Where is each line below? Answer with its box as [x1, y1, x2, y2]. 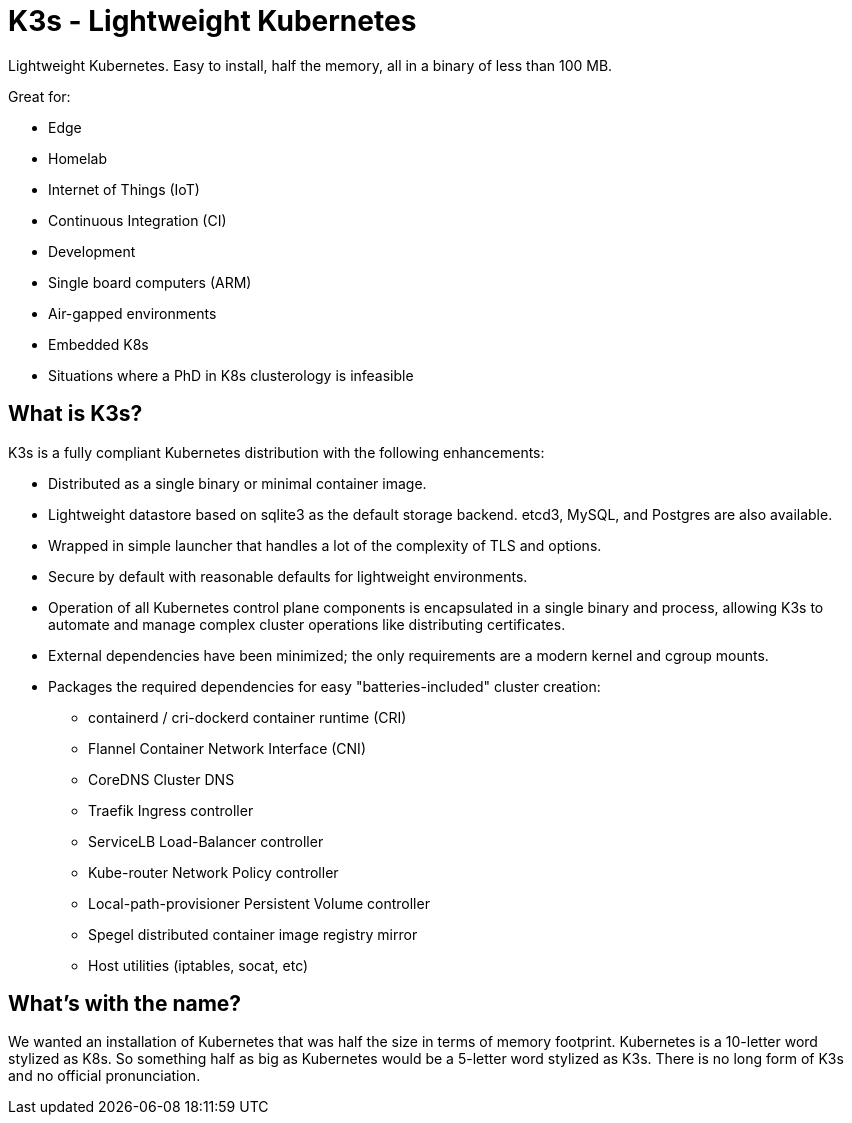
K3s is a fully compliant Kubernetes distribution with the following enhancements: [8, 443, 545, 461]
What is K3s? [8, 401, 143, 427]
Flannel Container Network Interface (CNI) [88, 739, 366, 757]
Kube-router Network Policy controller [88, 863, 339, 881]
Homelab [48, 149, 108, 167]
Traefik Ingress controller [88, 801, 254, 819]
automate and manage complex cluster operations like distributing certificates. [48, 615, 566, 633]
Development [48, 242, 136, 260]
